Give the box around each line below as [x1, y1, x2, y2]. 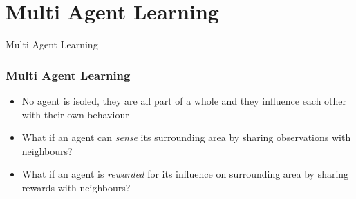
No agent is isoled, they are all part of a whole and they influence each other [21, 93, 347, 107]
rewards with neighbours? [21, 180, 131, 194]
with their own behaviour [21, 107, 129, 121]
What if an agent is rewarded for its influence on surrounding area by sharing [21, 167, 349, 181]
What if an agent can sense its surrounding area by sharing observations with [21, 130, 351, 145]
